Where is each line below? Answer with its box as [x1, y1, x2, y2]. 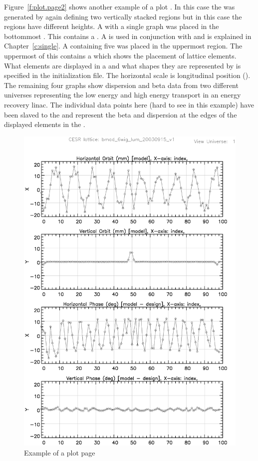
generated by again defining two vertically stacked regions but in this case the [4, 11, 242, 21]
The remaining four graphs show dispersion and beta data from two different [4, 79, 239, 90]
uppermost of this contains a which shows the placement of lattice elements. [4, 50, 237, 60]
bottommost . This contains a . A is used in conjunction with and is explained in [4, 30, 252, 41]
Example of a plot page [24, 447, 95, 457]
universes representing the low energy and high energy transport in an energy [4, 89, 241, 100]
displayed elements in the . [4, 119, 85, 129]
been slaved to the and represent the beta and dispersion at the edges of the [4, 109, 237, 119]
